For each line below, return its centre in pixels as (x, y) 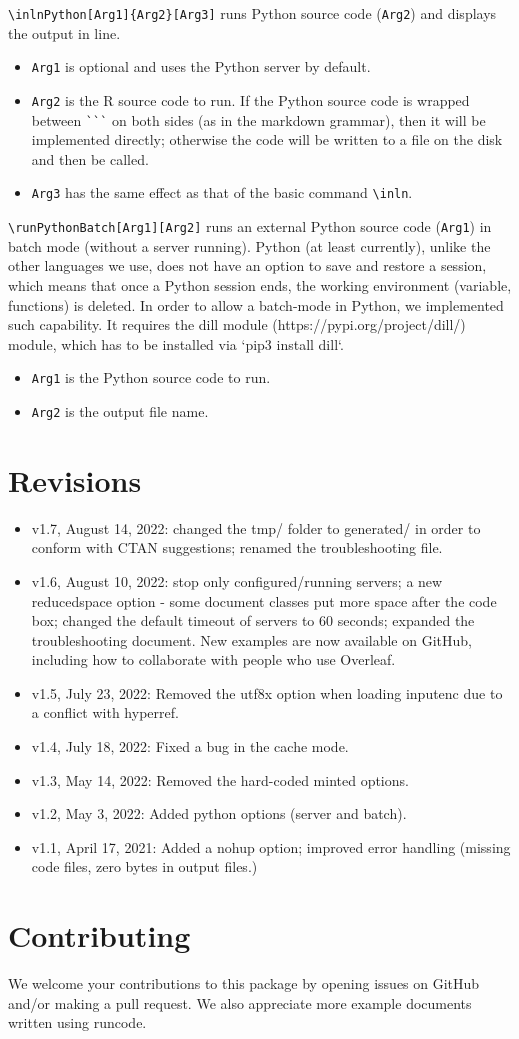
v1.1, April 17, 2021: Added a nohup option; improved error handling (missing (271, 846)
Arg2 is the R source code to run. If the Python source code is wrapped (250, 99)
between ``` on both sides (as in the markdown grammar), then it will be (258, 119)
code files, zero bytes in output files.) (144, 866)
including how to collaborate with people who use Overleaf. (213, 659)
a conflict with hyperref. (105, 712)
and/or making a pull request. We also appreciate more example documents (240, 1002)
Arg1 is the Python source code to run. (151, 377)
